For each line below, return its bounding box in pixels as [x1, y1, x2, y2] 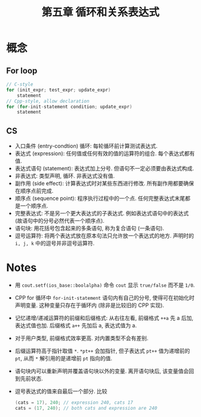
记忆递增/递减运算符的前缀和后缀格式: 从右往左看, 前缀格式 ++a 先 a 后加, [14, 315, 193, 321]
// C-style [6, 81, 33, 87]
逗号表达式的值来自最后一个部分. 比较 [14, 388, 108, 395]
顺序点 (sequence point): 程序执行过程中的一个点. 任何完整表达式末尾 [14, 195, 185, 202]
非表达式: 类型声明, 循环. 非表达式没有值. [14, 172, 115, 179]
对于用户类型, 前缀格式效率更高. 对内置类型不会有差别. [14, 334, 148, 342]
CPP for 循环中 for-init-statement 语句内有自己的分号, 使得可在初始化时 [14, 294, 194, 301]
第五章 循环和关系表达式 [41, 5, 160, 19]
